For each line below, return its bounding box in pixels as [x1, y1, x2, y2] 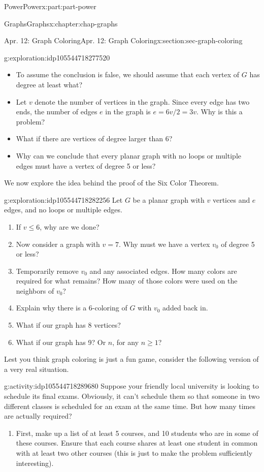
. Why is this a [196, 106, 243, 117]
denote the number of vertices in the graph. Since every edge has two [35, 96, 250, 107]
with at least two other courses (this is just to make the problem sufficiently [16, 448, 253, 458]
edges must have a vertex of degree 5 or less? [16, 160, 156, 171]
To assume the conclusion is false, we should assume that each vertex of [16, 69, 240, 80]
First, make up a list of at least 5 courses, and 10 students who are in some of [16, 427, 258, 438]
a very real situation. [4, 363, 69, 374]
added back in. [162, 302, 208, 313]
